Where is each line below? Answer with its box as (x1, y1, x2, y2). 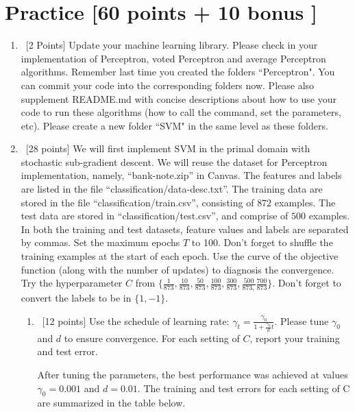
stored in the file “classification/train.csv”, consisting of (21, 195, 254, 209)
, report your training (249, 330, 340, 345)
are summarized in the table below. (37, 396, 186, 410)
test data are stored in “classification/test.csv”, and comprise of (21, 208, 289, 223)
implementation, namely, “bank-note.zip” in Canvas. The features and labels (21, 168, 342, 182)
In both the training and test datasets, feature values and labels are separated (21, 221, 349, 236)
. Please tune (274, 313, 329, 328)
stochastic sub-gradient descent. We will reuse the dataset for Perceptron (21, 154, 328, 169)
